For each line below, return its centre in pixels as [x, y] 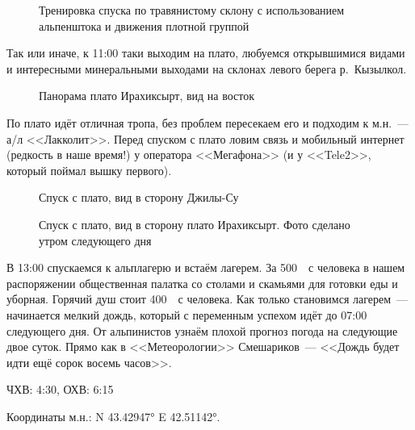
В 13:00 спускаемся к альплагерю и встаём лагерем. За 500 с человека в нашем [206, 267]
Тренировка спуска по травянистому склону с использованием [192, 10]
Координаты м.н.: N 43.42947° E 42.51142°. [113, 416]
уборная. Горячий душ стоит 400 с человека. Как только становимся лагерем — [207, 299]
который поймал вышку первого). [89, 170]
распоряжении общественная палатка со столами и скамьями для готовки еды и [202, 283]
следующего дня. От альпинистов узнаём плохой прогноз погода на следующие [202, 330]
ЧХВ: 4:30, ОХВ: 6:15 [60, 389]
